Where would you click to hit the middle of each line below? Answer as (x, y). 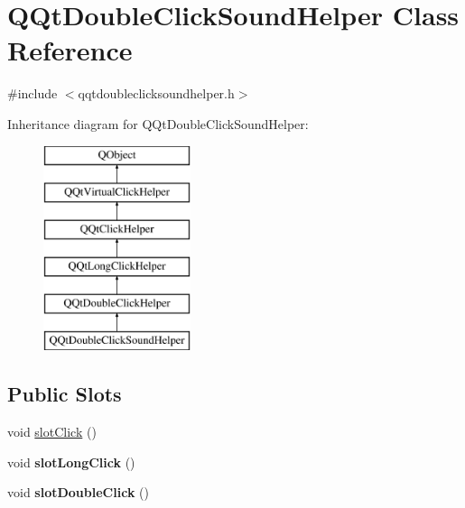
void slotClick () (52, 432)
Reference (70, 50)
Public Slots (65, 394)
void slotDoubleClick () (78, 492)
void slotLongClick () (71, 462)
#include (33, 93)
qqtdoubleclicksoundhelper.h (156, 93)
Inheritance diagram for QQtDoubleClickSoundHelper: (158, 123)
